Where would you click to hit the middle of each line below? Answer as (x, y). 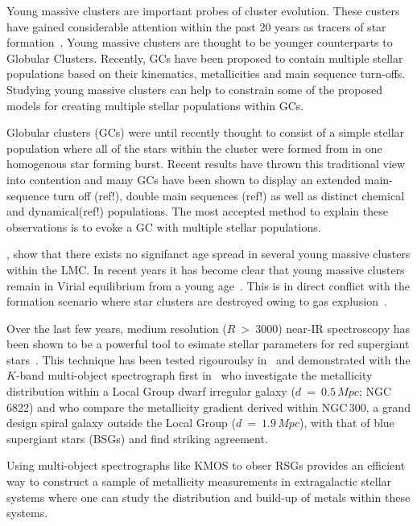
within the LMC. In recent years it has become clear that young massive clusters (206, 269)
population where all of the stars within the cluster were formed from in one (194, 148)
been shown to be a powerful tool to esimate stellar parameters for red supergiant (208, 344)
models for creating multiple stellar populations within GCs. (155, 105)
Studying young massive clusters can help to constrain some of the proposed (194, 89)
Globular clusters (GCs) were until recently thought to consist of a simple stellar (206, 132)
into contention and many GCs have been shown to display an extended (184, 179)
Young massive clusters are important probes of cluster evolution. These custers (203, 10)
